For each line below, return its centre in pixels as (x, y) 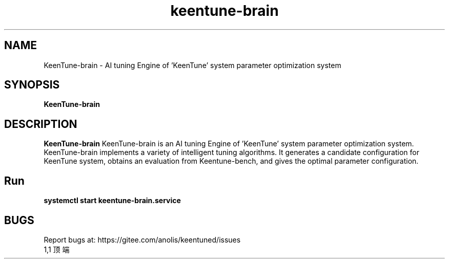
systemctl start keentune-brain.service (112, 201)
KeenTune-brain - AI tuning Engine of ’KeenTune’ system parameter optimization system (192, 65)
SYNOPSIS (32, 85)
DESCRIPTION (41, 124)
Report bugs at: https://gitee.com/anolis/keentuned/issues (142, 239)
